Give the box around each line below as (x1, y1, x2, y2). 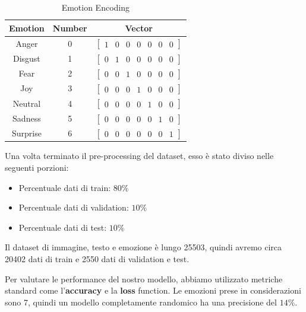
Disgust (12, 52, 40, 64)
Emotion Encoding (61, 1, 130, 13)
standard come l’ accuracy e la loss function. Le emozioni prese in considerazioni (5, 284, 301, 297)
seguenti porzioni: (5, 161, 69, 174)
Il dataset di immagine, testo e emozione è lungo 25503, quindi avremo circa (5, 241, 282, 253)
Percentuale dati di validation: (18, 201, 129, 214)
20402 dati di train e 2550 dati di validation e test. (5, 253, 190, 265)
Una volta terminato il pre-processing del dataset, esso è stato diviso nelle (5, 149, 274, 162)
